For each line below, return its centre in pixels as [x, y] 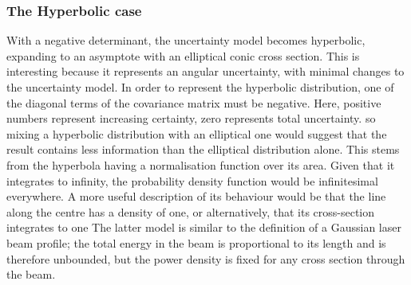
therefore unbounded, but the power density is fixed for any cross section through [206, 258]
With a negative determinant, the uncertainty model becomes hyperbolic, [186, 40]
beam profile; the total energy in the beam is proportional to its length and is [196, 242]
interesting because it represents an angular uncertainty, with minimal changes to [205, 71]
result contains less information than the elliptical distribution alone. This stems [203, 149]
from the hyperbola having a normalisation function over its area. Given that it [201, 164]
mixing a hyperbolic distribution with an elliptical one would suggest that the [197, 133]
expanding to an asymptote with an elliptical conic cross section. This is [183, 55]
